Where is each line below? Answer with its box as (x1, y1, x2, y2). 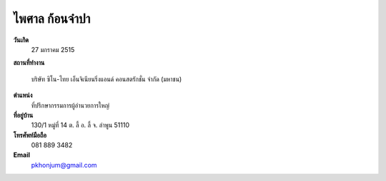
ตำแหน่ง (13, 91, 33, 100)
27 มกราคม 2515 (31, 45, 75, 53)
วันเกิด (13, 36, 29, 44)
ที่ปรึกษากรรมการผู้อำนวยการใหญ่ (31, 100, 110, 110)
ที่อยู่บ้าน (13, 110, 34, 119)
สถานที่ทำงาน (13, 58, 45, 67)
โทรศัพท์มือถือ (13, 130, 46, 139)
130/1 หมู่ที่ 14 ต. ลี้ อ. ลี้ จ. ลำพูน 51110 (31, 121, 130, 130)
